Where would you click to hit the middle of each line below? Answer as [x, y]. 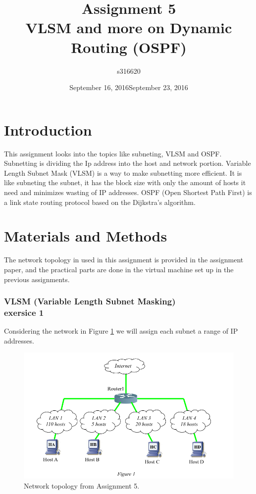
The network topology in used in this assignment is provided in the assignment [124, 260]
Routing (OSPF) [129, 47]
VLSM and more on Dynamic [129, 27]
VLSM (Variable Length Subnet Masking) [90, 301]
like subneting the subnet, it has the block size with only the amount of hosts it [125, 182]
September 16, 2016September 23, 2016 [129, 87]
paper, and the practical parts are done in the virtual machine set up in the [119, 269]
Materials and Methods [86, 236]
